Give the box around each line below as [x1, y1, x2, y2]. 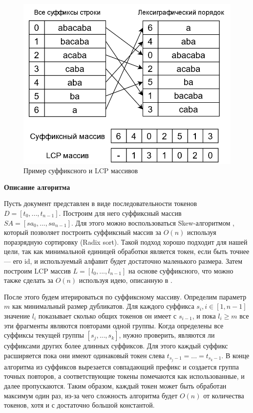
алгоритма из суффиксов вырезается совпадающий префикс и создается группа [4, 361, 239, 371]
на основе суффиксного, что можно [128, 265, 233, 275]
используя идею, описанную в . [79, 275, 172, 285]
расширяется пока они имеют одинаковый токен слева [4, 350, 165, 360]
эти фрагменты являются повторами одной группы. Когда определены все [4, 320, 224, 330]
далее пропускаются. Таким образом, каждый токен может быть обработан [4, 381, 227, 391]
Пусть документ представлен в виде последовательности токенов [4, 198, 197, 208]
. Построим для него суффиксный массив [59, 208, 182, 218]
